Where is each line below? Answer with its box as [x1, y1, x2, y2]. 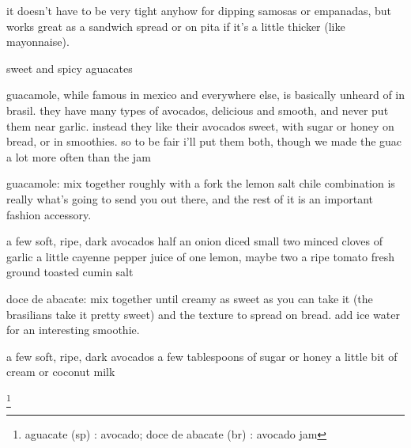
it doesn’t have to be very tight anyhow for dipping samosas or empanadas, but [6, 2, 392, 18]
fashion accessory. [6, 206, 92, 222]
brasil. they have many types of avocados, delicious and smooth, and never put [6, 101, 389, 118]
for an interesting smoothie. [6, 321, 140, 338]
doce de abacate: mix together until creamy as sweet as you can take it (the [6, 290, 373, 306]
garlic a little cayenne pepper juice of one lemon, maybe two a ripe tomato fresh [6, 248, 394, 264]
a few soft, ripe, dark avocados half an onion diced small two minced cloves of [6, 233, 383, 249]
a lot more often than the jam [6, 148, 151, 165]
